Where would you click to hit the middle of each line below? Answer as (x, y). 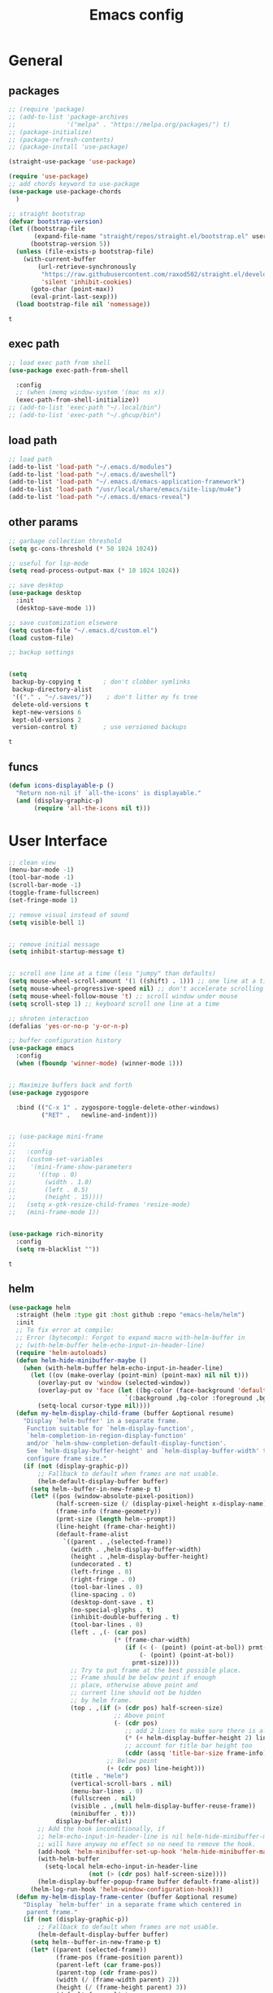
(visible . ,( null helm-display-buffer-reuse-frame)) (163, 1806)
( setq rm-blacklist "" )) (58, 1249)
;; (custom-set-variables (56, 1160)
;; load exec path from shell (60, 363)
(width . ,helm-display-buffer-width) (136, 1549)
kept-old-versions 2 (47, 720)
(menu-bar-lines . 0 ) (107, 1791)
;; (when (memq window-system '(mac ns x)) (90, 393)
